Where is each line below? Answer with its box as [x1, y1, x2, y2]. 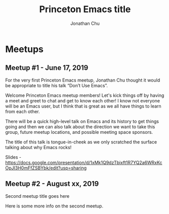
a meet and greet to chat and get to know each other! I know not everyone [5, 97, 160, 103]
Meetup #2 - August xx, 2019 [5, 180, 99, 188]
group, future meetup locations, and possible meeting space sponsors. [5, 129, 153, 135]
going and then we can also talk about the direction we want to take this [5, 123, 155, 130]
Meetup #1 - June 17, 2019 [5, 63, 89, 72]
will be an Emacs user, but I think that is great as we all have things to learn [5, 103, 162, 109]
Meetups [5, 43, 44, 55]
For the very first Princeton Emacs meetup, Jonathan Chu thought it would [5, 77, 160, 83]
